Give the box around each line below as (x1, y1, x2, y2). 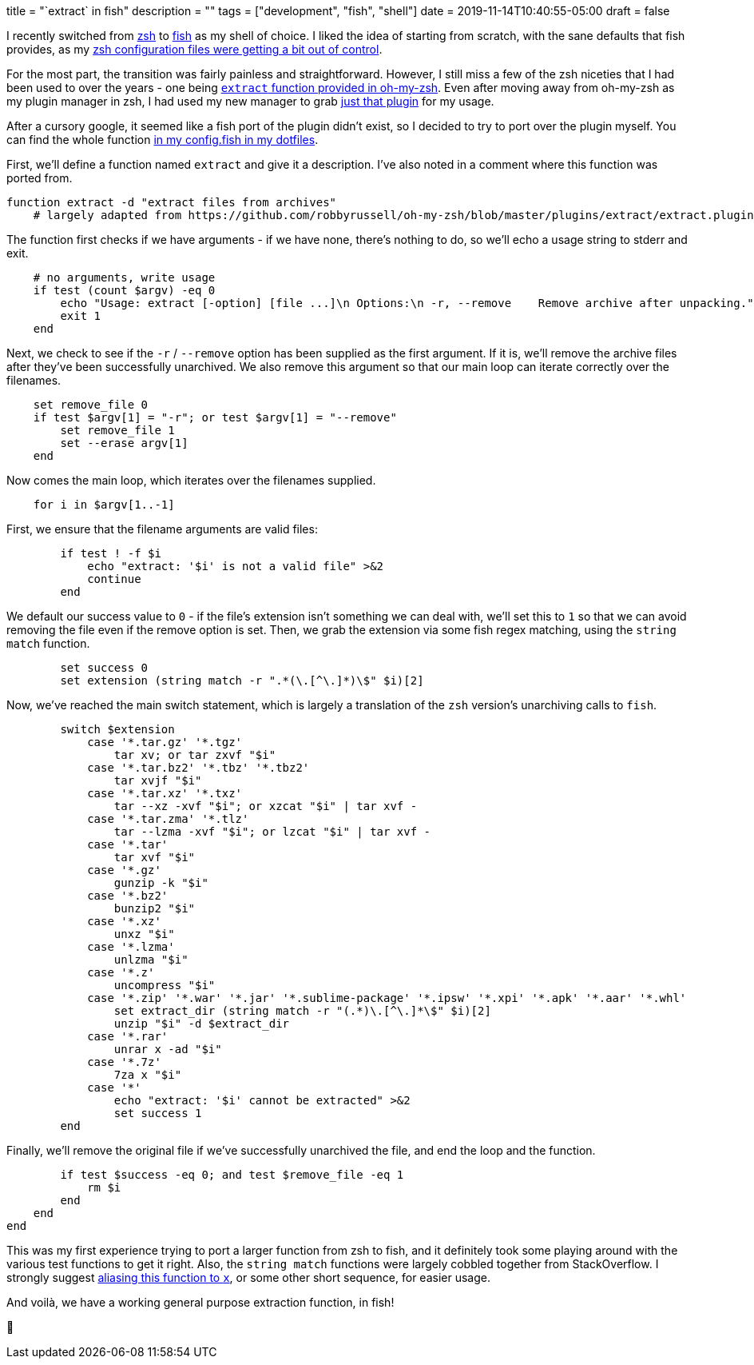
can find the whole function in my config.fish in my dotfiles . (6, 133, 319, 146)
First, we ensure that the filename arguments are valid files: (6, 522, 318, 536)
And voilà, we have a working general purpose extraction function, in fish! (6, 1295, 395, 1309)
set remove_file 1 (60, 424, 175, 437)
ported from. (6, 171, 73, 185)
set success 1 (113, 1107, 202, 1120)
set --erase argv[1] (60, 437, 188, 449)
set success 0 (60, 661, 149, 674)
